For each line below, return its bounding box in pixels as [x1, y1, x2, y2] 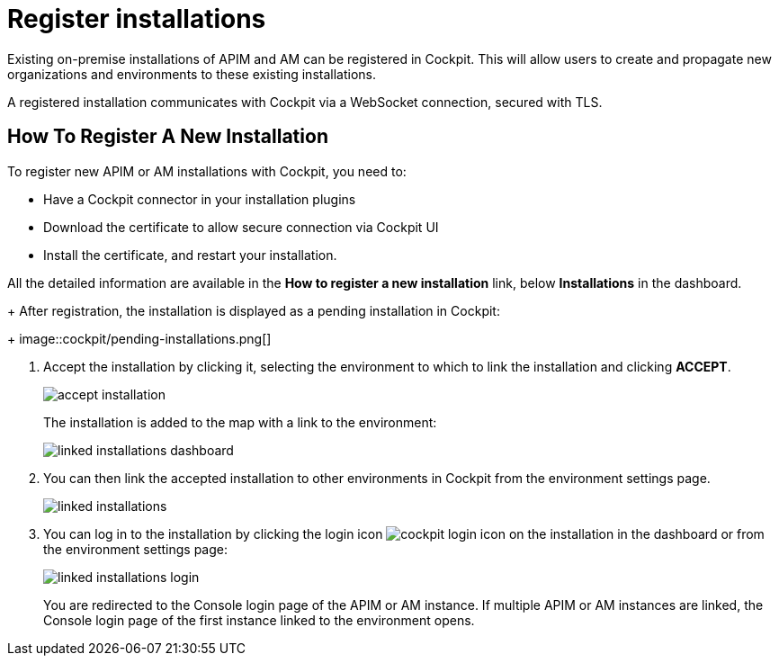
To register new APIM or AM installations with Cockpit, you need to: [7, 163, 407, 179]
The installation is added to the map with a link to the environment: [43, 414, 437, 430]
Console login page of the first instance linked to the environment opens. [43, 612, 475, 628]
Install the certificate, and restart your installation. [43, 246, 337, 263]
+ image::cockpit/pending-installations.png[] [7, 330, 272, 346]
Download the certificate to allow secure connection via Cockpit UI [43, 219, 439, 235]
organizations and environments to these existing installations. [7, 66, 376, 82]
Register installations [7, 4, 266, 34]
